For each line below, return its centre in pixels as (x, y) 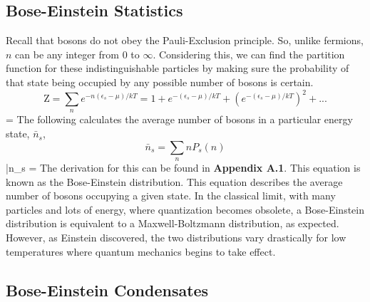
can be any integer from (67, 54)
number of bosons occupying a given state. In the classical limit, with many (171, 196)
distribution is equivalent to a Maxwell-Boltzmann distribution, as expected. (173, 223)
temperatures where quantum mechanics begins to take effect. (141, 251)
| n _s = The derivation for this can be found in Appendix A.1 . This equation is (183, 168)
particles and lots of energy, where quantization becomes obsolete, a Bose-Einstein (185, 209)
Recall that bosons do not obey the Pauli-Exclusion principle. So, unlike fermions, (185, 40)
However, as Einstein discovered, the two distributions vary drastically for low (176, 238)
